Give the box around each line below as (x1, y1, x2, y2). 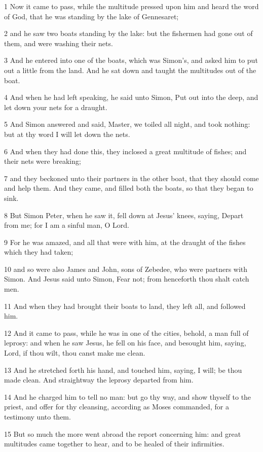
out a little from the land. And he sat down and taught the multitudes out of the (4, 64, 256, 75)
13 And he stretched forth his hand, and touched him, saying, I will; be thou (4, 364, 242, 375)
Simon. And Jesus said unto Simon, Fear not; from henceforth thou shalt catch (4, 273, 249, 284)
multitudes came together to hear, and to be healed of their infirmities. (4, 438, 224, 449)
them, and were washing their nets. (4, 38, 113, 48)
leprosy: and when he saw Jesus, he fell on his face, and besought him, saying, (4, 337, 246, 348)
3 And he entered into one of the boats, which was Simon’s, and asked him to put (4, 55, 258, 65)
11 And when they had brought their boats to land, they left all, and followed (4, 300, 246, 311)
